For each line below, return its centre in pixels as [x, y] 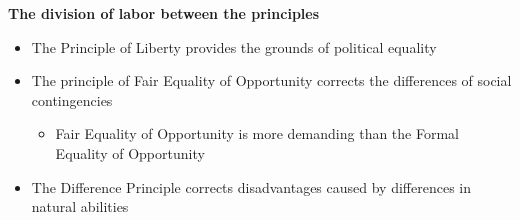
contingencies [72, 99]
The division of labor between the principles [164, 13]
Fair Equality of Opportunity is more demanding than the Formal [257, 133]
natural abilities [80, 206]
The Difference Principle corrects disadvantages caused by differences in [251, 186]
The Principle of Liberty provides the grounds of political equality [234, 46]
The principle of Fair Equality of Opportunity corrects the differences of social [271, 80]
